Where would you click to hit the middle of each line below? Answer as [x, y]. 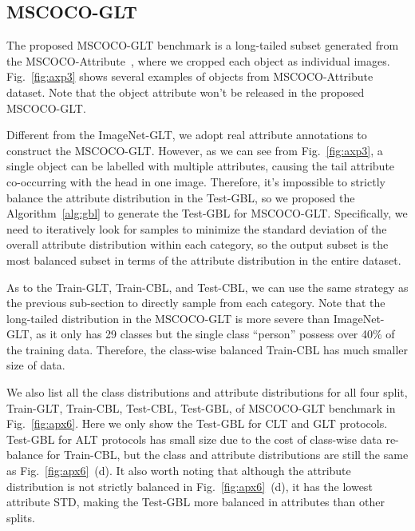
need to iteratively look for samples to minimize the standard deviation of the [197, 228]
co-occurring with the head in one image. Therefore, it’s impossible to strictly [196, 181]
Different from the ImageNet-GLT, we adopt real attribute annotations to [187, 135]
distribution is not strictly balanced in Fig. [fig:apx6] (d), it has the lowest [190, 486]
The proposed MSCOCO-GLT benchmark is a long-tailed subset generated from [203, 45]
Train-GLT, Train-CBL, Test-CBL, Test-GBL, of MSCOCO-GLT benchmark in [201, 407]
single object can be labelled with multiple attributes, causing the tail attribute [201, 166]
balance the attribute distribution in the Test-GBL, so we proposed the [181, 197]
